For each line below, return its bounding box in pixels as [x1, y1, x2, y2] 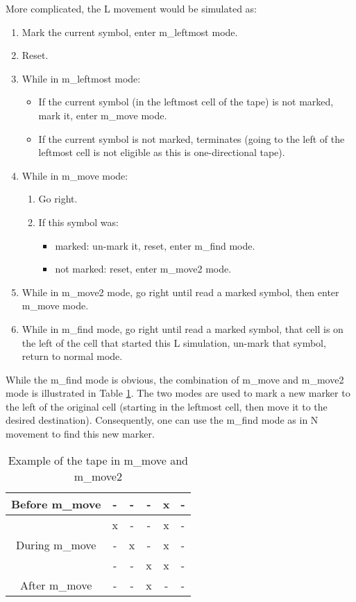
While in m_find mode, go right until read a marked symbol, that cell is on [22, 321, 344, 336]
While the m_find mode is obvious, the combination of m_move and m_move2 [6, 372, 344, 386]
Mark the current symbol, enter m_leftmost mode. [22, 24, 238, 39]
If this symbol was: [38, 214, 119, 229]
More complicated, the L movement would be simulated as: [6, 1, 257, 15]
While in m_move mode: [22, 168, 128, 182]
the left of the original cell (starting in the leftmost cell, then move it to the [6, 399, 328, 413]
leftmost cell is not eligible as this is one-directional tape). [38, 145, 285, 160]
